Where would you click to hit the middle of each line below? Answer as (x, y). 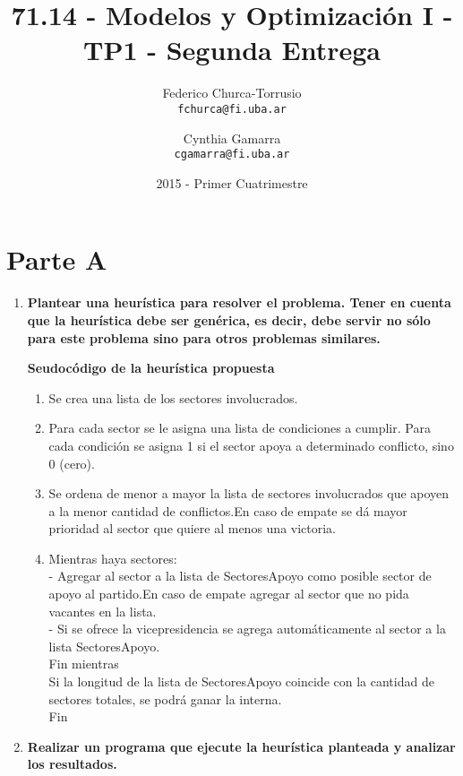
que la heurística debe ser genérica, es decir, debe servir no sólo (229, 319)
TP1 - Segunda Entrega (232, 50)
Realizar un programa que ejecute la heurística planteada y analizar (241, 746)
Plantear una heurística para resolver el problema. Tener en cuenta (239, 302)
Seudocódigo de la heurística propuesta (151, 368)
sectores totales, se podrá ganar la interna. (165, 698)
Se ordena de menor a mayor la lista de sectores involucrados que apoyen (249, 493)
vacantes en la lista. (103, 611)
